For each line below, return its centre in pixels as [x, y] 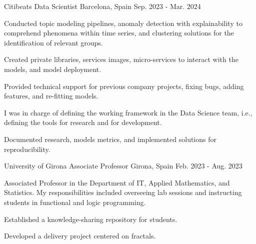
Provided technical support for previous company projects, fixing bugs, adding [124, 86]
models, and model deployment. [53, 69]
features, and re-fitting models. [51, 96]
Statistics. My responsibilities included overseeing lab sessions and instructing [123, 192]
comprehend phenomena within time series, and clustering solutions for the [119, 33]
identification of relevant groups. [53, 42]
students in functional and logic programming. [75, 202]
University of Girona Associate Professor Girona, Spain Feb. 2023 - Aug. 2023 [123, 166]
